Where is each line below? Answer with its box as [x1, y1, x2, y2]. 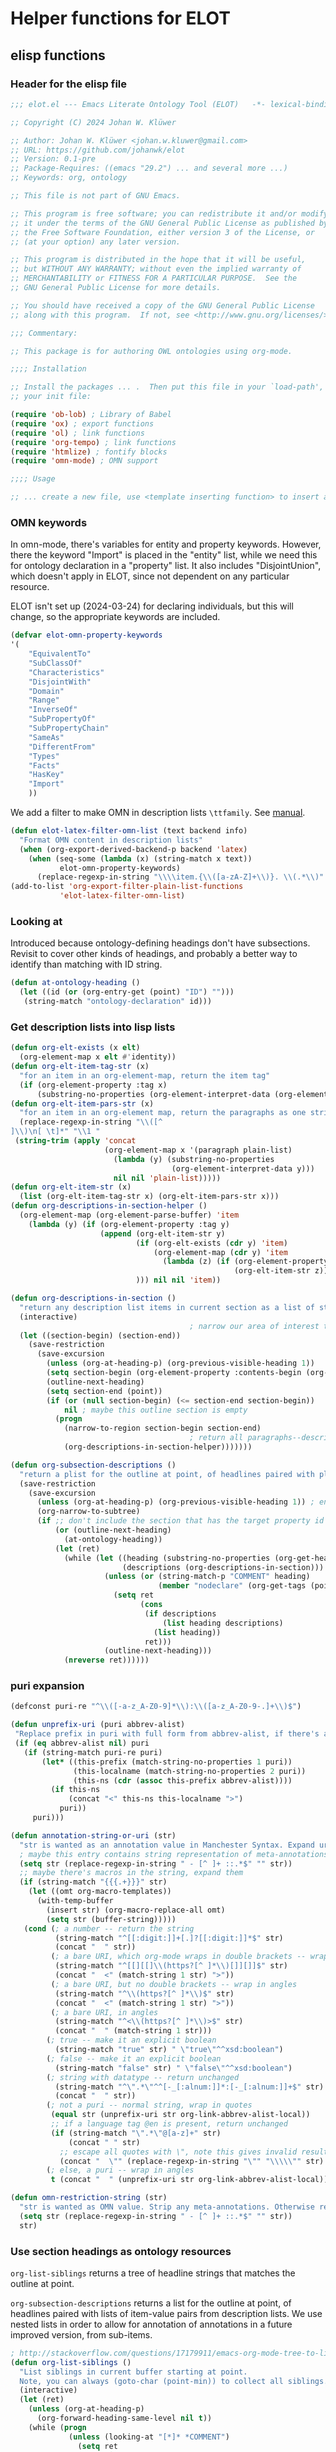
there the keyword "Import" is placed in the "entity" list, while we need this [10, 549, 318, 561]
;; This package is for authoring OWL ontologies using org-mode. [10, 346, 293, 356]
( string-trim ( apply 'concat [14, 1136, 137, 1146]
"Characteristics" [28, 667, 105, 677]
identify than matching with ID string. [10, 958, 163, 971]
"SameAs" [28, 732, 65, 742]
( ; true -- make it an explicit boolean [46, 2035, 217, 2046]
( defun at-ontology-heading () [10, 978, 141, 988]
